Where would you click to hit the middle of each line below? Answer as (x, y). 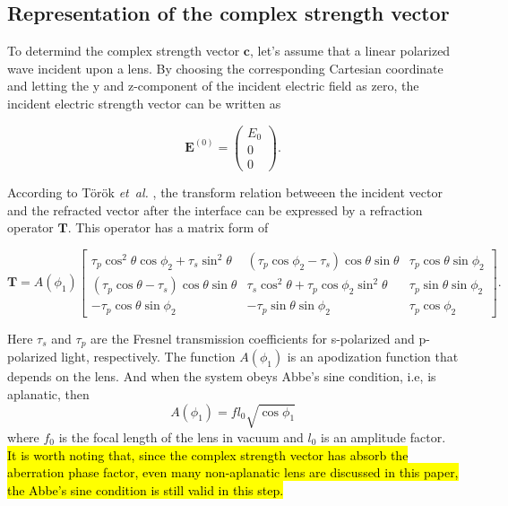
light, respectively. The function (148, 357)
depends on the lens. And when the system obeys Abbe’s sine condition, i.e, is (222, 376)
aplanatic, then (48, 393)
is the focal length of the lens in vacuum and (181, 436)
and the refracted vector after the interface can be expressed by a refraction (215, 209)
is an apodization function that (373, 357)
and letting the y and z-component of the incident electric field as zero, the (213, 86)
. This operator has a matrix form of (168, 227)
